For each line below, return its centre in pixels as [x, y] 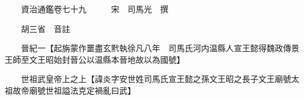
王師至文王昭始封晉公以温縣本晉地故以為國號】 [95, 59]
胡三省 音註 [45, 28]
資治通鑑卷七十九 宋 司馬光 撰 [94, 9]
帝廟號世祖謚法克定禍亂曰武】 [78, 90]
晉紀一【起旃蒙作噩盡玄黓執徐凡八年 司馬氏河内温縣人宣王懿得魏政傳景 [160, 48]
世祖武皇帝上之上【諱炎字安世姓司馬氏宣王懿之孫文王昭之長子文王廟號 [156, 79]
